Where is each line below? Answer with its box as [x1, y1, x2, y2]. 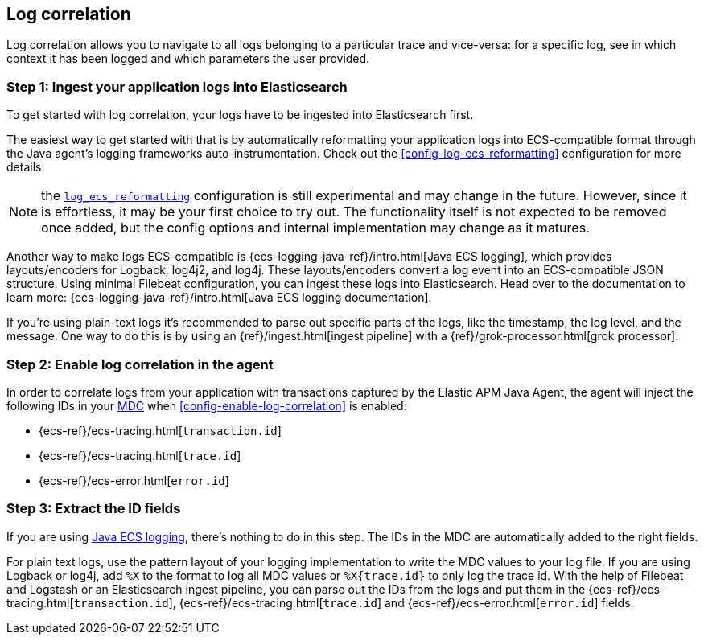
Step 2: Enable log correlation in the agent [6, 355, 274, 372]
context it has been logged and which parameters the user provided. [6, 51, 370, 66]
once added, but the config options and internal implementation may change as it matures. [41, 220, 590, 236]
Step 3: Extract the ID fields [6, 500, 181, 517]
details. [6, 160, 45, 175]
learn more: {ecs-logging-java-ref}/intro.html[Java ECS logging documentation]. [6, 290, 432, 305]
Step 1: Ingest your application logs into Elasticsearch [6, 78, 348, 95]
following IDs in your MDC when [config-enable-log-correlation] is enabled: [6, 398, 407, 413]
